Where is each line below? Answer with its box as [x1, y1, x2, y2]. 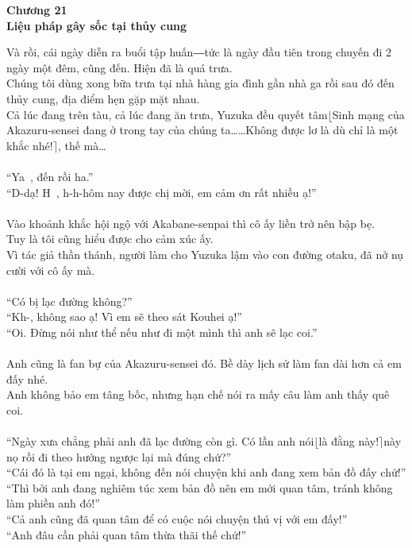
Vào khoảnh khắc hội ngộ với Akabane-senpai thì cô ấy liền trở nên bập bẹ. [6, 214, 375, 231]
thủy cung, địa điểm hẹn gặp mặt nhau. [6, 90, 200, 106]
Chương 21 [6, 2, 67, 17]
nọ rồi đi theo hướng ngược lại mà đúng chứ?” [6, 448, 232, 465]
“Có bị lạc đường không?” [6, 292, 133, 309]
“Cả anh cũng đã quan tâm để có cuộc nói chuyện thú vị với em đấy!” [6, 511, 348, 527]
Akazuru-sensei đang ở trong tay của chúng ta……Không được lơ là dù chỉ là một [6, 122, 399, 138]
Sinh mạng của [332, 106, 405, 122]
